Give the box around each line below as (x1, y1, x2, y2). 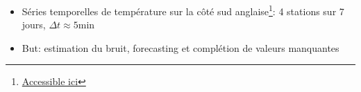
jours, (22, 17, 46, 32)
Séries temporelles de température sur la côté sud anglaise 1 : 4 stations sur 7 (22, 2, 344, 18)
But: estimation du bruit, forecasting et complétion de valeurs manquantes (22, 40, 339, 55)
